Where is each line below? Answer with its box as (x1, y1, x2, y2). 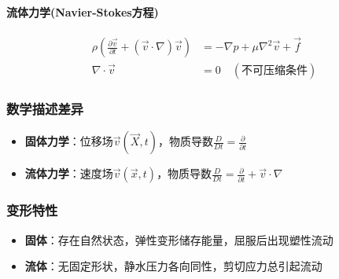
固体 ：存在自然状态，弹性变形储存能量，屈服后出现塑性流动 (24, 231, 333, 248)
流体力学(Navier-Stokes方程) (6, 3, 159, 20)
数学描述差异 (6, 99, 84, 118)
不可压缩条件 (241, 65, 308, 77)
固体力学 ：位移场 (24, 133, 113, 149)
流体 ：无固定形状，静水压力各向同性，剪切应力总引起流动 (24, 258, 322, 274)
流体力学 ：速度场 (24, 165, 113, 182)
